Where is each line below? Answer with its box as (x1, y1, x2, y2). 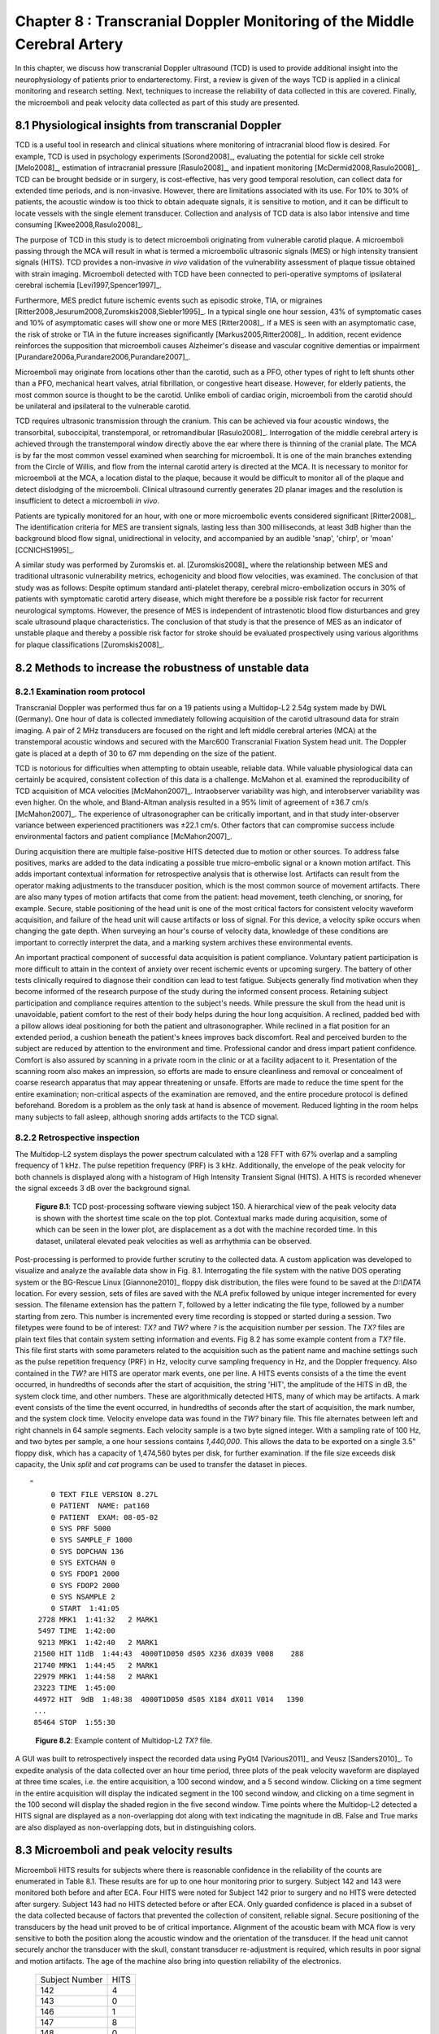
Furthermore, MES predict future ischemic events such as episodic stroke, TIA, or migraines (15, 295, 323, 305)
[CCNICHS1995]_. (15, 545, 75, 555)
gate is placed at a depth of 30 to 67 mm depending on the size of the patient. (15, 749, 276, 758)
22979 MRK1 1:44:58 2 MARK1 (33, 1672, 159, 1681)
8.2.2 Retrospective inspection (15, 1132, 140, 1143)
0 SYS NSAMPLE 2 (50, 1592, 115, 1602)
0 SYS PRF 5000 (50, 1524, 111, 1533)
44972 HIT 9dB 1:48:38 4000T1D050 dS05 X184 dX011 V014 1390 (33, 1695, 304, 1704)
